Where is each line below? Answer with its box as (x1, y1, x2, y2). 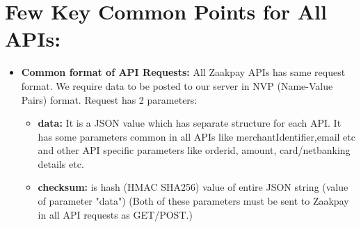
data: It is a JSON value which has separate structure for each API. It (38, 116, 342, 130)
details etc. (38, 156, 84, 171)
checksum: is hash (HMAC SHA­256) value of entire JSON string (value (38, 180, 348, 194)
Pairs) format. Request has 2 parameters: (21, 92, 198, 107)
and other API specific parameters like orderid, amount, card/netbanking (38, 143, 351, 157)
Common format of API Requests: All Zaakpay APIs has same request (21, 65, 346, 79)
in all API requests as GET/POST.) (38, 207, 193, 221)
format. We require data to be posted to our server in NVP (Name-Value (21, 78, 333, 93)
